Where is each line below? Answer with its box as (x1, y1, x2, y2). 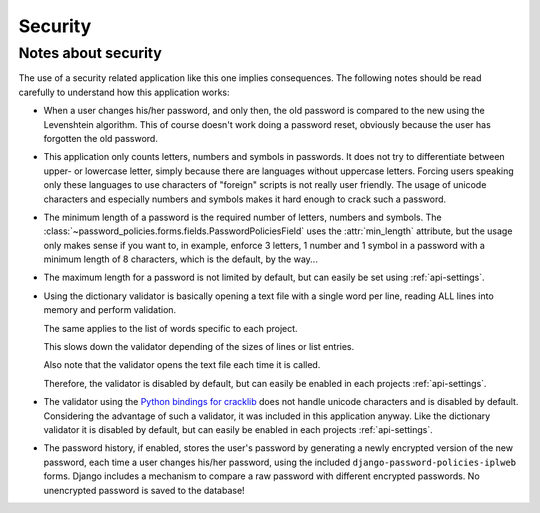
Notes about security (18, 44, 162, 62)
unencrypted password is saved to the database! (43, 484, 245, 496)
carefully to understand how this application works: (18, 86, 230, 98)
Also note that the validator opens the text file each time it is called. (43, 359, 321, 371)
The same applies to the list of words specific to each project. (43, 322, 299, 334)
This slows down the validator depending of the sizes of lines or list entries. (43, 341, 355, 353)
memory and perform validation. (43, 304, 177, 316)
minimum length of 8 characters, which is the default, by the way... (43, 253, 319, 265)
